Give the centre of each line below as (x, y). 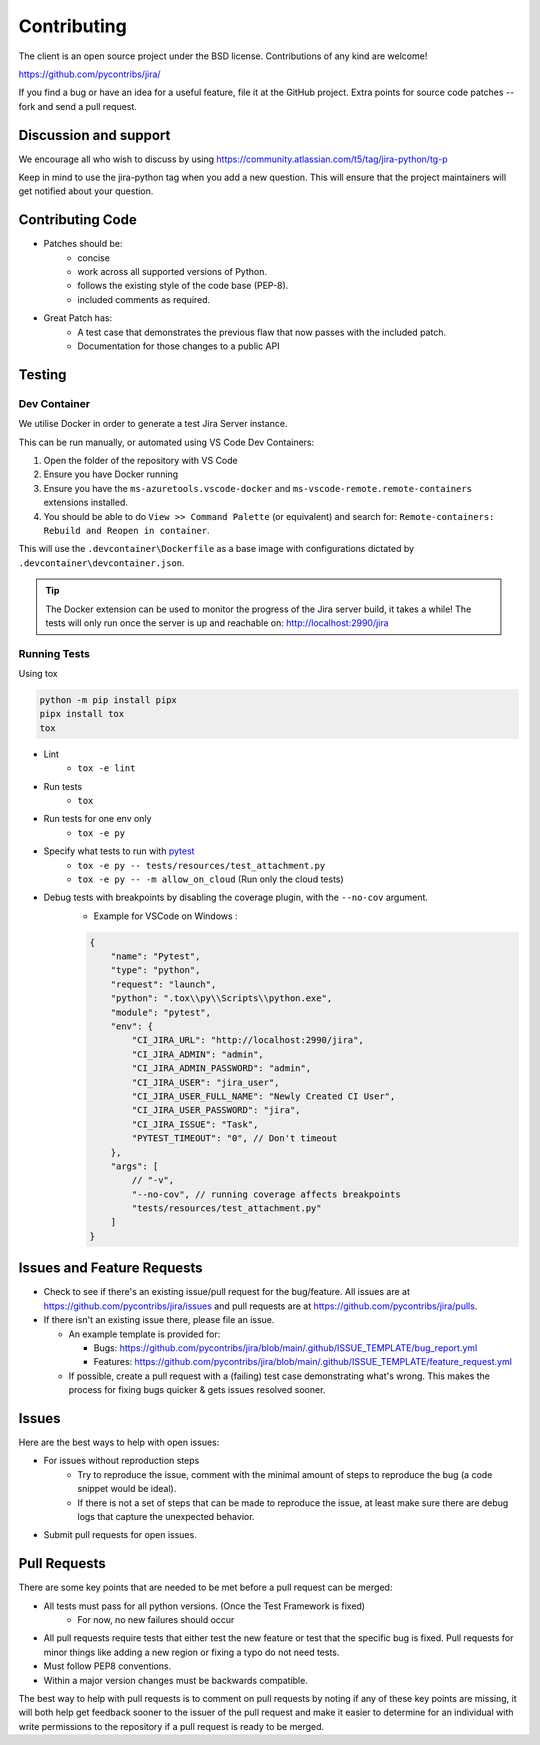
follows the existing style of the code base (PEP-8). (183, 286)
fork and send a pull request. (77, 106)
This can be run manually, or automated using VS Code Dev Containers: (166, 442)
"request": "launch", (163, 984)
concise (93, 257)
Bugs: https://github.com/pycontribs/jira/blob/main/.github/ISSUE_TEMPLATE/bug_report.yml (285, 1347)
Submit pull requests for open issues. (120, 1535)
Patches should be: (83, 244)
